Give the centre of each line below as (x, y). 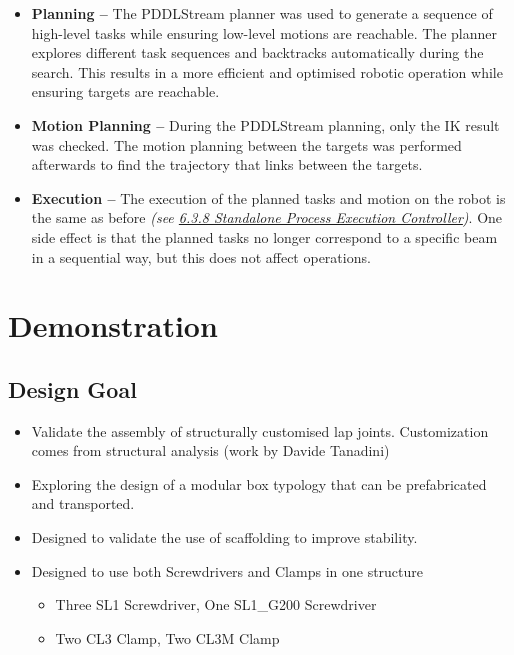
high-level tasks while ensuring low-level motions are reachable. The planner (264, 32)
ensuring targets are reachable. (125, 91)
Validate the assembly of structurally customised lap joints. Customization (260, 430)
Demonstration (113, 325)
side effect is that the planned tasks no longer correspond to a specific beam (264, 236)
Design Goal (72, 388)
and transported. (83, 503)
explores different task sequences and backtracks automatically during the (257, 52)
